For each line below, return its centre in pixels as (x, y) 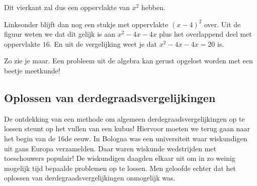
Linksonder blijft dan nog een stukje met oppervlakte (86, 24)
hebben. (153, 7)
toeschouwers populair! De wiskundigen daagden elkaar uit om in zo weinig (120, 158)
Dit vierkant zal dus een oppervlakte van (67, 7)
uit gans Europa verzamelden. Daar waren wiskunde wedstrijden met (110, 148)
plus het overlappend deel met (205, 34)
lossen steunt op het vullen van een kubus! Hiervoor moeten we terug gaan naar (127, 128)
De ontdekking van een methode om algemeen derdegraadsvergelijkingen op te (124, 118)
